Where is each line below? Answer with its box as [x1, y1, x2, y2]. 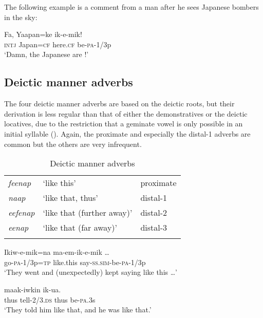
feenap [8, 177, 31, 189]
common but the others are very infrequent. [4, 138, 142, 149]
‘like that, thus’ [43, 192, 98, 204]
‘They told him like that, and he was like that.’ [4, 304, 152, 315]
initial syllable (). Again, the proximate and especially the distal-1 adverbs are [4, 128, 251, 139]
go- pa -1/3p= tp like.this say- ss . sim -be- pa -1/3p [4, 256, 146, 267]
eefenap [8, 207, 35, 219]
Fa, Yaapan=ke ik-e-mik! [4, 29, 82, 40]
